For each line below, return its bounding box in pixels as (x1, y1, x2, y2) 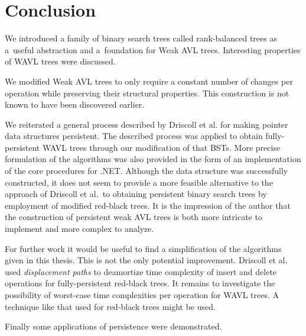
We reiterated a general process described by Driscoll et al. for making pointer (5, 118, 288, 130)
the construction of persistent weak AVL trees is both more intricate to (5, 211, 262, 223)
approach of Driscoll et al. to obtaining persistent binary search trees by (5, 188, 267, 200)
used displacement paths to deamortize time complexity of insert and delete (5, 265, 277, 277)
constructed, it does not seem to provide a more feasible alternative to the (5, 176, 273, 188)
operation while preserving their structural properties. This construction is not (5, 86, 289, 99)
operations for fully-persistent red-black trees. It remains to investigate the (5, 277, 275, 289)
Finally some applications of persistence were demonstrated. (5, 320, 222, 332)
